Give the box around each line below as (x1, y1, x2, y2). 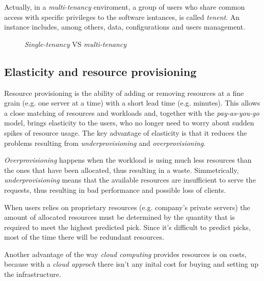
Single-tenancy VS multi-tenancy (24, 38, 127, 49)
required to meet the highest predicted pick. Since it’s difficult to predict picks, (4, 221, 251, 232)
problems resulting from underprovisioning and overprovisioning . (4, 137, 206, 148)
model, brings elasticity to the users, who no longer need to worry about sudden (4, 117, 254, 128)
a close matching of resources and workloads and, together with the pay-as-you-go (4, 107, 259, 118)
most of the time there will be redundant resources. (4, 232, 165, 242)
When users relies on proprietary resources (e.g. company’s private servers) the (4, 201, 250, 212)
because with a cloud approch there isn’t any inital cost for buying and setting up (4, 259, 258, 269)
